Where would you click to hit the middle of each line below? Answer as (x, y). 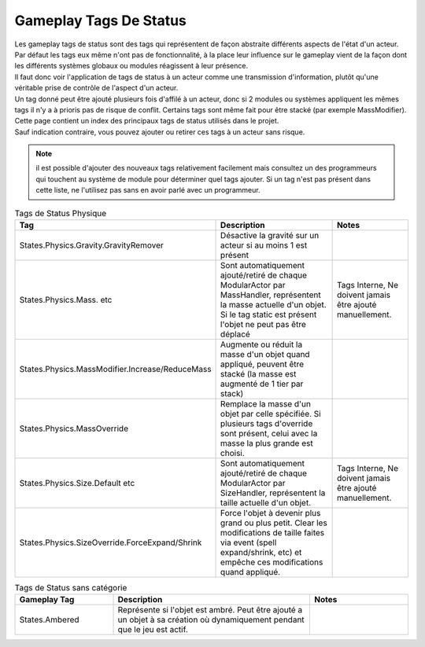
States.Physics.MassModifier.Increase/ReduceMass (115, 369)
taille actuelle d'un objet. (266, 503)
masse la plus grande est (267, 443)
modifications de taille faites (273, 533)
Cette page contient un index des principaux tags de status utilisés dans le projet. (147, 121)
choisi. (233, 453)
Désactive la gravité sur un (270, 235)
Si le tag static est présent (269, 314)
